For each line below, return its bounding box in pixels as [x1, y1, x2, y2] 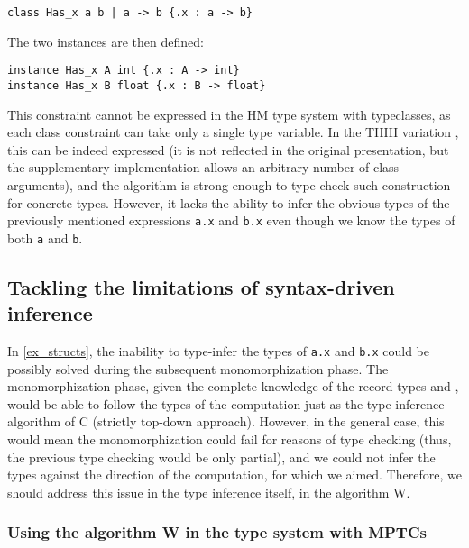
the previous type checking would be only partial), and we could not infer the [7, 447, 436, 466]
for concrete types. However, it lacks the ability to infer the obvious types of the [7, 193, 450, 212]
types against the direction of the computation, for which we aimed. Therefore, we [7, 465, 462, 484]
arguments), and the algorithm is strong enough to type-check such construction [7, 175, 451, 194]
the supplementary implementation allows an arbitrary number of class [7, 158, 400, 177]
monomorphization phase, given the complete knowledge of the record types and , [7, 377, 459, 396]
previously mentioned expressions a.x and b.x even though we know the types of [7, 211, 455, 230]
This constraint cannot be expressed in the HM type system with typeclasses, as [7, 105, 451, 123]
